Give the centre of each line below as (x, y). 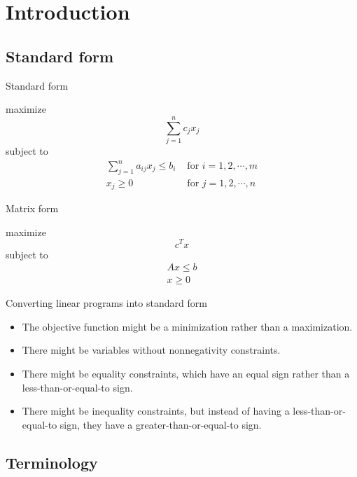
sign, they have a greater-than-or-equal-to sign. (161, 424)
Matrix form (32, 208)
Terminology (52, 462)
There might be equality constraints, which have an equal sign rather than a (186, 373)
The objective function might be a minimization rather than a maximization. (187, 326)
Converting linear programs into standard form (106, 303)
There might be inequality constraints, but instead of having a (156, 411)
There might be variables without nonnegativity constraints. (151, 350)
